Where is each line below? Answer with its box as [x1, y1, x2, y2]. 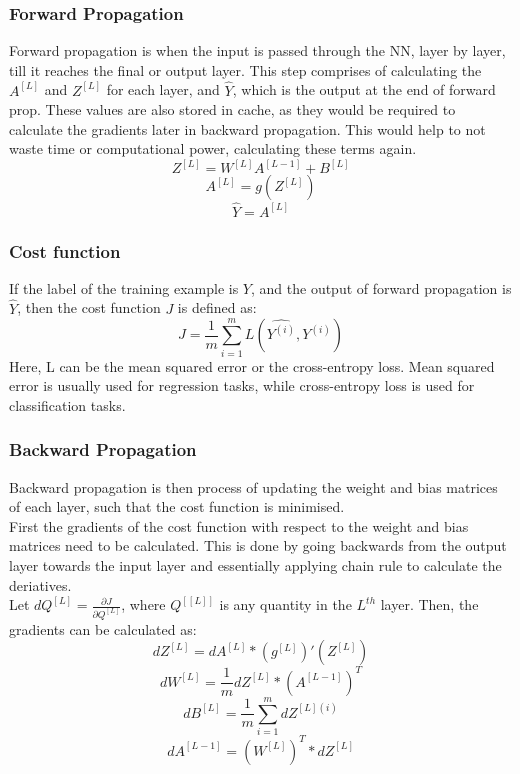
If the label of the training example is [9, 277, 239, 298]
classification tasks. [9, 394, 126, 415]
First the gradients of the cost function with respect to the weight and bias [9, 515, 469, 536]
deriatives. [9, 574, 72, 595]
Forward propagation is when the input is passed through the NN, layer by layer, [9, 40, 506, 61]
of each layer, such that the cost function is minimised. [9, 496, 345, 517]
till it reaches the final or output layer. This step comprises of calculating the [9, 59, 482, 80]
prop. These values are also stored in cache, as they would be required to [9, 99, 456, 120]
